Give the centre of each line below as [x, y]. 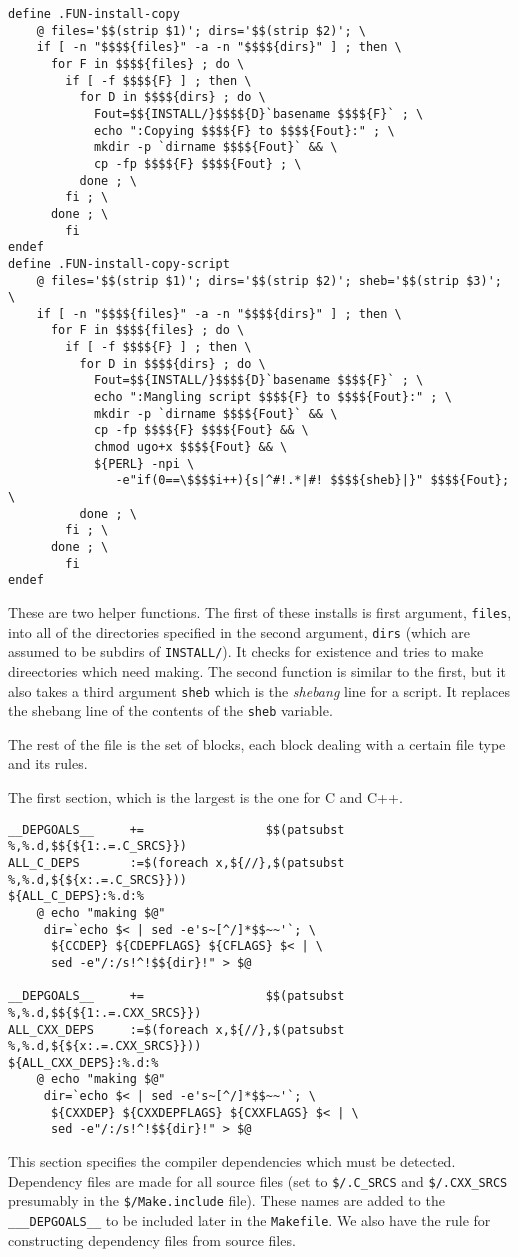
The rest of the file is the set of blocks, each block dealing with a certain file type [257, 743]
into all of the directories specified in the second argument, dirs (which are [239, 631]
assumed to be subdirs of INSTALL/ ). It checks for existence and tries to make [246, 651]
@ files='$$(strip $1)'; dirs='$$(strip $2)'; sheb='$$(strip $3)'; [269, 280]
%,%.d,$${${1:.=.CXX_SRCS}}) [105, 1012]
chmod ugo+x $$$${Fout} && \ [190, 447]
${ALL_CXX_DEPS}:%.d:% [83, 1062]
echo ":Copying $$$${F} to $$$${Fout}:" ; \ [244, 130]
